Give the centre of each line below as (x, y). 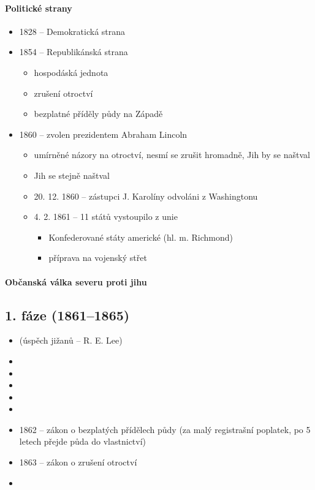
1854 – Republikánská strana (74, 52)
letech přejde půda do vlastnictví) (83, 441)
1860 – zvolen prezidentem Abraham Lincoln (103, 134)
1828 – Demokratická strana (72, 31)
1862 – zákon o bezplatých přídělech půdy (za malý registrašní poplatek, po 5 (165, 429)
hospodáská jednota (71, 72)
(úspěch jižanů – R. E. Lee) (71, 340)
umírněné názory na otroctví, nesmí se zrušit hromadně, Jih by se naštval (172, 155)
